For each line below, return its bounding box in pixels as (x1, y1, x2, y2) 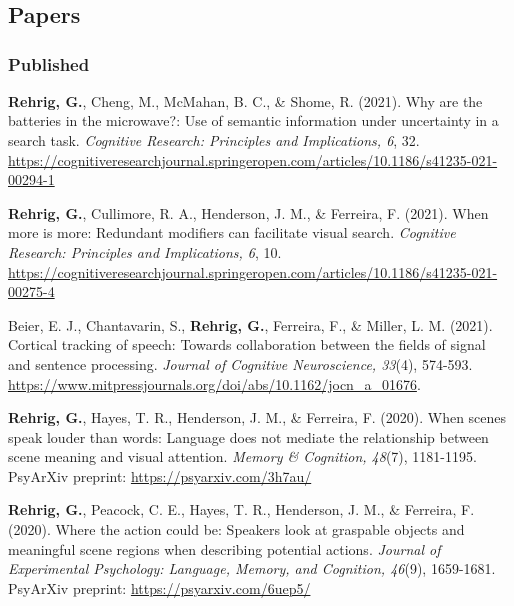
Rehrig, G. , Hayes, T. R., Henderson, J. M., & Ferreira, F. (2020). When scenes (8, 407, 507, 428)
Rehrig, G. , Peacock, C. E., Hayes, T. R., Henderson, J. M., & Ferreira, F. (8, 499, 475, 520)
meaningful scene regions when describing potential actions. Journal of (8, 538, 441, 559)
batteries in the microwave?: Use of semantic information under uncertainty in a (8, 110, 499, 131)
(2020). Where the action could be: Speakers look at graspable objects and (8, 519, 465, 540)
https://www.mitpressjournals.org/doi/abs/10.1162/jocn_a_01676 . (8, 373, 421, 394)
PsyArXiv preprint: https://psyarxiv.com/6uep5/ (8, 577, 311, 598)
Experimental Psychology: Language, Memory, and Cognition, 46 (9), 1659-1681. (8, 558, 496, 579)
